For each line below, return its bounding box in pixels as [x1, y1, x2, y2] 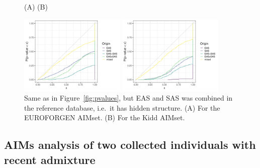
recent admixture [4, 151, 96, 167]
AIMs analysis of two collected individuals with [4, 137, 256, 152]
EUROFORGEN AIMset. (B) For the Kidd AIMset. [24, 112, 185, 123]
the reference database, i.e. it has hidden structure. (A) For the [24, 102, 220, 113]
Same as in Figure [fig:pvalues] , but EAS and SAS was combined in [24, 93, 233, 103]
